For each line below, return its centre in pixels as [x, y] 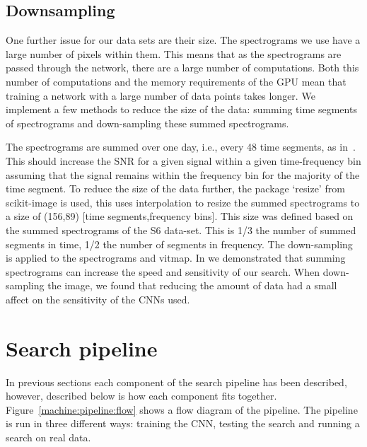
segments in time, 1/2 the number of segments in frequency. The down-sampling [179, 244]
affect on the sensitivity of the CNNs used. [98, 299]
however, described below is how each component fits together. [141, 396]
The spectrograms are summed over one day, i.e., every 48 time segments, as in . [181, 147]
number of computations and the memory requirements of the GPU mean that [176, 81]
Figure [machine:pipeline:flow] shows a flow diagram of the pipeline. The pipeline [182, 409]
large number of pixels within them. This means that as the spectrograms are [174, 53]
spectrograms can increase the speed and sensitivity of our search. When [163, 271]
